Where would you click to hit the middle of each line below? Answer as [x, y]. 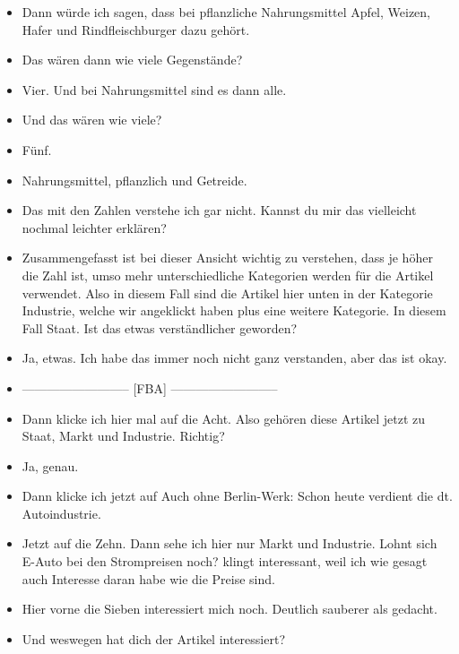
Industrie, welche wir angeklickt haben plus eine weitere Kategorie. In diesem [234, 310]
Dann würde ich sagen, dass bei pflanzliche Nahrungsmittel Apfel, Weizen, [226, 12]
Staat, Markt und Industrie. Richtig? [123, 436]
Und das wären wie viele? [92, 120]
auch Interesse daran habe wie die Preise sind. [148, 578]
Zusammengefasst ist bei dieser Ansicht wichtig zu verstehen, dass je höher [227, 258]
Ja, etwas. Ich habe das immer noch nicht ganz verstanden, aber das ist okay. [234, 358]
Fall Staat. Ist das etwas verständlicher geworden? [160, 327]
